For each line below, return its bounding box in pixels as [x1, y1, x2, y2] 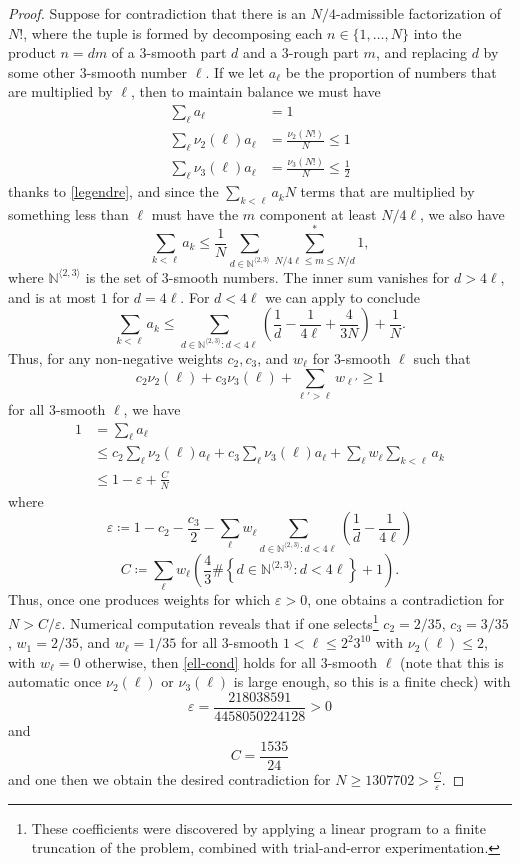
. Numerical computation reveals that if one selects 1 [61, 609, 379, 633]
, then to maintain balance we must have [130, 81, 381, 102]
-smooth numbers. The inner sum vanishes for [168, 266, 450, 287]
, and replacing [375, 42, 467, 63]
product [8, 42, 56, 63]
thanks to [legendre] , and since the [8, 181, 219, 202]
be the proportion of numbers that [285, 61, 497, 82]
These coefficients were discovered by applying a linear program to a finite [31, 817, 487, 838]
